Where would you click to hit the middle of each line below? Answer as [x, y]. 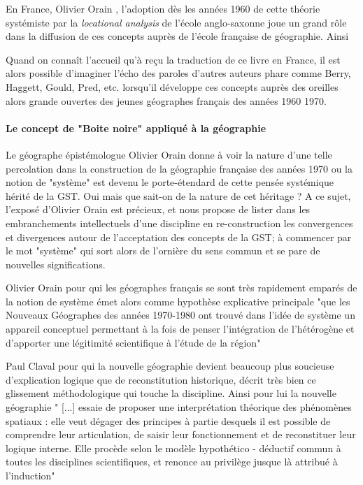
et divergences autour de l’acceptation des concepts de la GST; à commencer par [179, 237]
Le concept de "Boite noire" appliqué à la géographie [136, 128]
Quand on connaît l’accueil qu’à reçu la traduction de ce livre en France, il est [173, 59]
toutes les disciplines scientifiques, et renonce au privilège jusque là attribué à [172, 462]
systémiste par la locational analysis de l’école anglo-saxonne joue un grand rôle [176, 22]
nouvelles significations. [56, 264]
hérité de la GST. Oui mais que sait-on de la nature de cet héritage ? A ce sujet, [178, 195]
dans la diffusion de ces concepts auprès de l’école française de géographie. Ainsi [177, 36]
